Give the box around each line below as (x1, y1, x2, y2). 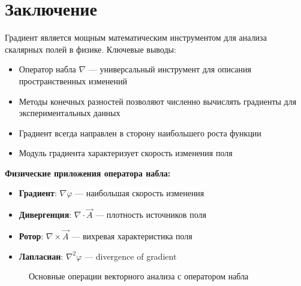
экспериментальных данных (19, 107, 121, 119)
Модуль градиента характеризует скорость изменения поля (19, 147, 233, 159)
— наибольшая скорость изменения (74, 187, 204, 199)
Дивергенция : (19, 208, 72, 221)
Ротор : (19, 230, 44, 242)
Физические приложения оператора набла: (5, 166, 171, 179)
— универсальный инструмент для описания (88, 63, 251, 75)
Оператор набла (19, 63, 76, 75)
